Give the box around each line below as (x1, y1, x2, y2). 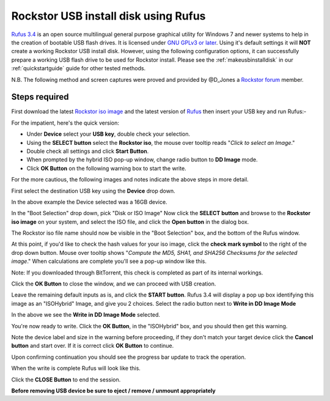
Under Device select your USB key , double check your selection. (26, 130, 191, 138)
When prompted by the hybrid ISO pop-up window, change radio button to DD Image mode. (26, 156, 258, 163)
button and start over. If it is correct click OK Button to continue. (11, 342, 174, 350)
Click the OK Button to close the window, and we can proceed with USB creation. (11, 280, 216, 287)
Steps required (11, 92, 70, 102)
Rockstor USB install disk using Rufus (11, 9, 206, 23)
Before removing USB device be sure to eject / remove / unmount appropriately (11, 387, 216, 394)
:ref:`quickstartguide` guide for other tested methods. (11, 65, 146, 72)
